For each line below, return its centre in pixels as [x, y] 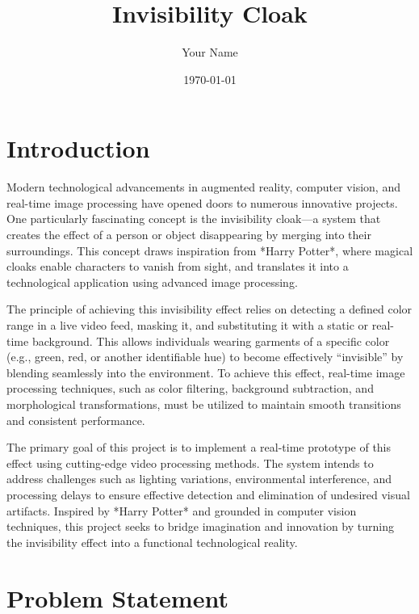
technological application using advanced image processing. [152, 282]
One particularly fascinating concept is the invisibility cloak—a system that [194, 219]
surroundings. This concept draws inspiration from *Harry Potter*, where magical [210, 250]
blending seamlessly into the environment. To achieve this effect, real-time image [206, 372]
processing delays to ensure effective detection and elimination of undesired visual [208, 494]
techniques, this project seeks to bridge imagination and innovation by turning [200, 526]
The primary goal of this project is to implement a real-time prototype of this [199, 447]
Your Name [210, 52]
